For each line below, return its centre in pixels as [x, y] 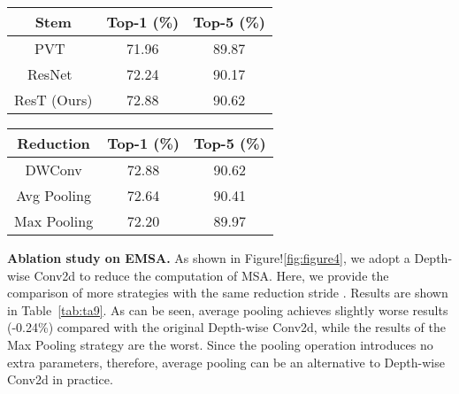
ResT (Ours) [54, 100]
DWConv [54, 170]
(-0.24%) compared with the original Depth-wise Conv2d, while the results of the [226, 327]
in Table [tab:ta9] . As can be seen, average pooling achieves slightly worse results [228, 309]
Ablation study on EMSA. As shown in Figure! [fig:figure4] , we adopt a [209, 258]
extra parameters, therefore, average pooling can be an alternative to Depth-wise [226, 362]
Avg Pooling [54, 195]
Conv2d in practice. [60, 379]
